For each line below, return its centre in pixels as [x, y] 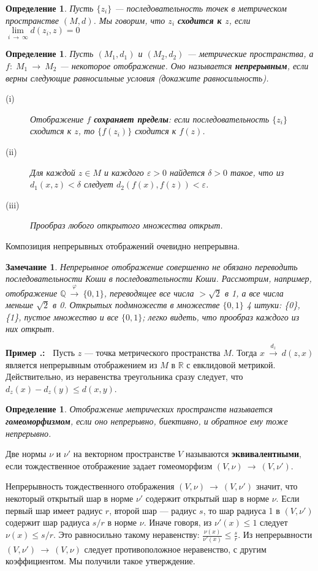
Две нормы [26, 454]
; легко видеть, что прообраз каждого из [221, 316]
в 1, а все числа [254, 293]
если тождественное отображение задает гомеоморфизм [109, 465]
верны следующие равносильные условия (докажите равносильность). [137, 78]
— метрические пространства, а [250, 54]
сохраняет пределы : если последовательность [182, 119]
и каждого [124, 172]
